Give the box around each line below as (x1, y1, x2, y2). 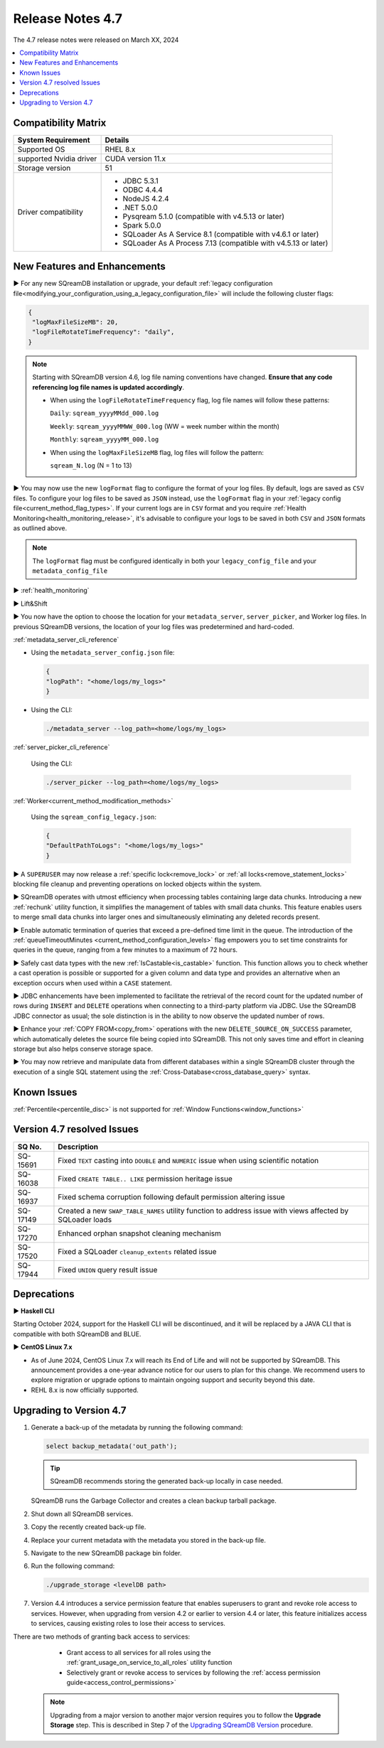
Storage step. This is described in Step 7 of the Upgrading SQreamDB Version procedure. (50, 1721, 313, 1730)
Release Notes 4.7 (13, 11, 122, 26)
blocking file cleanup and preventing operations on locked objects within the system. (13, 880, 262, 889)
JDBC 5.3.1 (122, 176, 159, 186)
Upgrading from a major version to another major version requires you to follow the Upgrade (50, 1710, 321, 1720)
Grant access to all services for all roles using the (66, 1648, 211, 1656)
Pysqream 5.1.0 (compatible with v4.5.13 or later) (122, 211, 284, 221)
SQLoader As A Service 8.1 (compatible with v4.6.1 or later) (122, 229, 319, 239)
